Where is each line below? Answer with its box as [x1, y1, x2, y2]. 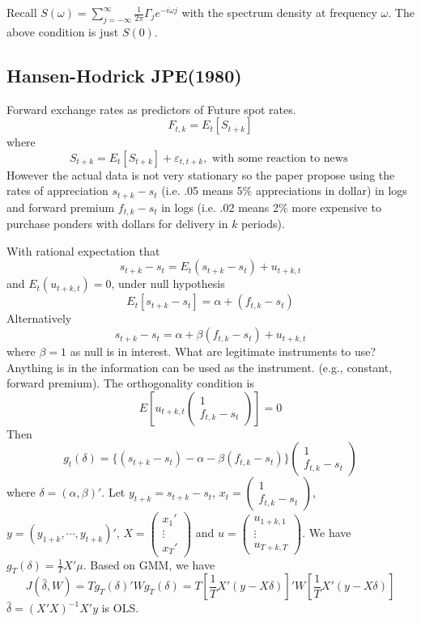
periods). [241, 215, 285, 232]
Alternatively [6, 310, 72, 327]
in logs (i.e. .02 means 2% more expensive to [161, 198, 381, 215]
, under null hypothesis [111, 275, 225, 292]
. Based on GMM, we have [83, 556, 215, 573]
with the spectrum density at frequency [181, 4, 377, 20]
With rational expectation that [6, 242, 160, 259]
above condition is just [6, 23, 119, 40]
